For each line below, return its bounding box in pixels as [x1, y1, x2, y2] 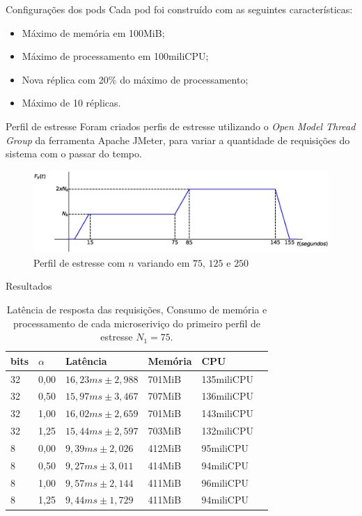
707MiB [148, 389, 182, 403]
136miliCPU [201, 389, 253, 403]
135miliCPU [201, 371, 253, 386]
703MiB [148, 423, 182, 438]
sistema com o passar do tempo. [6, 146, 142, 161]
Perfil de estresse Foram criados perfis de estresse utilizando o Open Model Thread [6, 118, 356, 133]
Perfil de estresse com [33, 255, 125, 269]
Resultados [6, 279, 52, 293]
